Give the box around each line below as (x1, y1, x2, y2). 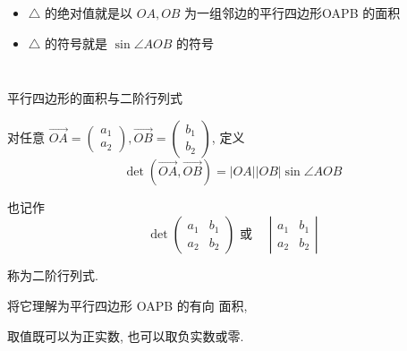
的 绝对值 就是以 (45, 4, 133, 21)
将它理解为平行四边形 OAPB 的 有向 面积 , (7, 295, 248, 314)
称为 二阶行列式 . (7, 266, 98, 285)
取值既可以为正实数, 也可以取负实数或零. (7, 326, 244, 345)
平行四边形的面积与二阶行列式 (7, 89, 182, 107)
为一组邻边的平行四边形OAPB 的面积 (184, 4, 401, 21)
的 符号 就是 (45, 33, 108, 52)
